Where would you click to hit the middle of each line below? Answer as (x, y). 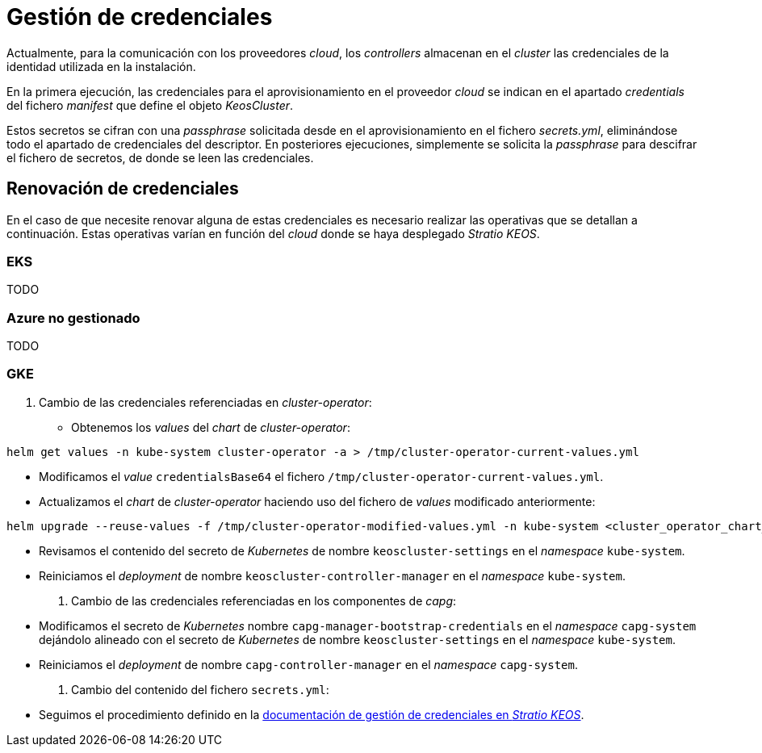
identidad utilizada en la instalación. (101, 66)
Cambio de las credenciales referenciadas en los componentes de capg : (264, 600)
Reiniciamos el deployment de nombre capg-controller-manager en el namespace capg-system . (309, 664)
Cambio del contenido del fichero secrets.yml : (200, 689)
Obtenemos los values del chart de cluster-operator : (211, 427)
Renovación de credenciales (123, 189)
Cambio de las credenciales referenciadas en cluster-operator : (205, 402)
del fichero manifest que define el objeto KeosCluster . (150, 105)
